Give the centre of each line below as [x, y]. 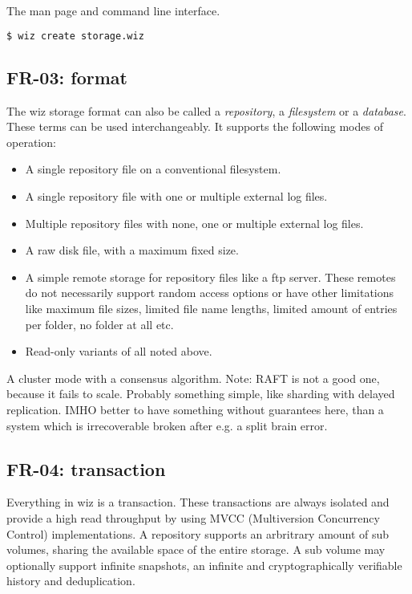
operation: [31, 142]
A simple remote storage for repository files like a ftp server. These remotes [210, 277]
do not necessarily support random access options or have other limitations [210, 293]
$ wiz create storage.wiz [75, 36]
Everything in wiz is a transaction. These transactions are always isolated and [198, 502]
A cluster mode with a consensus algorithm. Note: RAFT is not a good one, [193, 378]
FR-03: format [67, 77]
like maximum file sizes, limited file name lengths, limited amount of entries [211, 309]
